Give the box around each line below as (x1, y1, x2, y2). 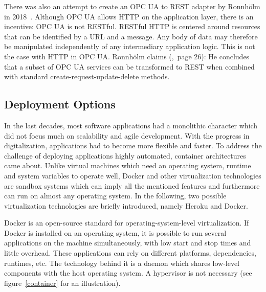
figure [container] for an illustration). (4, 277, 121, 288)
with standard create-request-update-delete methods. (4, 71, 170, 82)
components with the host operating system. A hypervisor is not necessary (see (4, 267, 252, 278)
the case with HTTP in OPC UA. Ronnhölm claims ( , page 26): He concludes (4, 51, 250, 61)
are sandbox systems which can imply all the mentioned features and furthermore (4, 180, 260, 191)
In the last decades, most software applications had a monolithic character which (4, 120, 258, 130)
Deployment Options (4, 96, 116, 112)
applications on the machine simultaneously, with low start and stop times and (4, 237, 251, 248)
